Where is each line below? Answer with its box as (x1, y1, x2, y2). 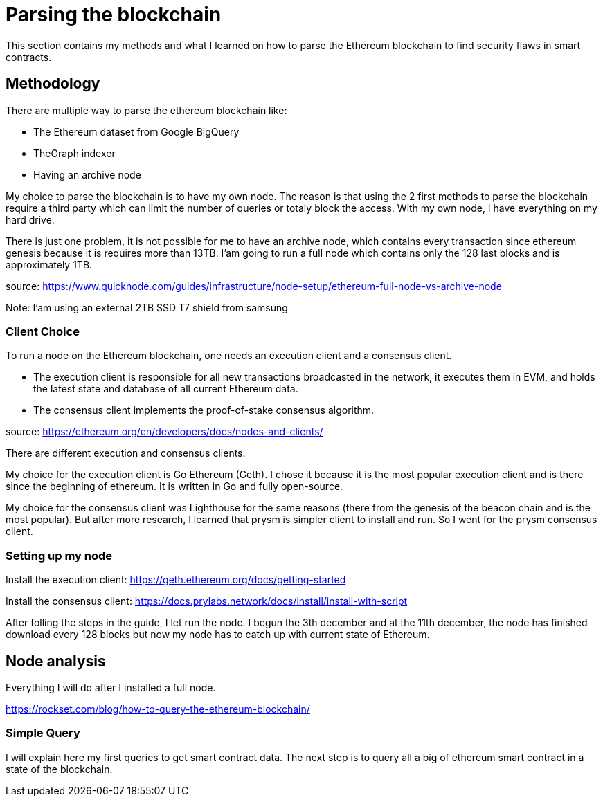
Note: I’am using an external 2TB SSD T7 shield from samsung (6, 301, 288, 313)
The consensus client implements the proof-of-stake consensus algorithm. (33, 404, 375, 417)
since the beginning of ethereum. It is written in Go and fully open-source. (6, 480, 343, 493)
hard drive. (6, 213, 55, 226)
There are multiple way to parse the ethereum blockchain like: (6, 104, 287, 116)
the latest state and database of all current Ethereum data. (33, 383, 298, 395)
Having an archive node (33, 168, 141, 181)
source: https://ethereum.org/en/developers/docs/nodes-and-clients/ (6, 426, 323, 438)
